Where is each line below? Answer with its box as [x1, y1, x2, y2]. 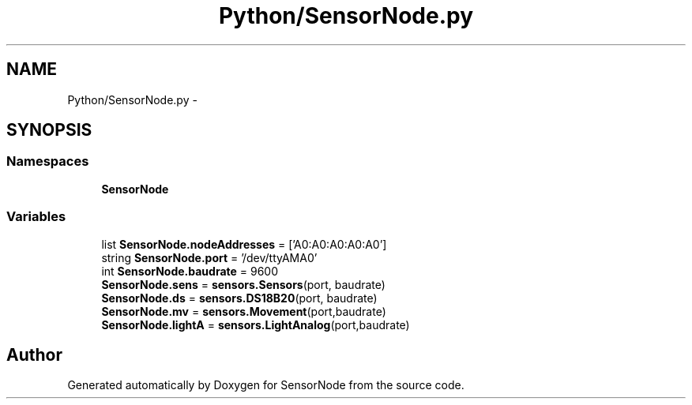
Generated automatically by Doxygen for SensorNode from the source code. [67, 378, 464, 392]
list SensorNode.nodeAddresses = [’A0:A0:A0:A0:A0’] [101, 237, 387, 251]
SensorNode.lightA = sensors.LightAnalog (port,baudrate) [101, 317, 410, 332]
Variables [6, 208, 66, 225]
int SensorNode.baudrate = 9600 [101, 264, 279, 278]
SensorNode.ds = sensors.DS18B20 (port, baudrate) [101, 291, 378, 305]
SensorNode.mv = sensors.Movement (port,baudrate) [101, 304, 386, 318]
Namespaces [6, 153, 89, 170]
